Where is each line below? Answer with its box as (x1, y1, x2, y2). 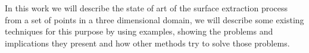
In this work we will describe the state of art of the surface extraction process (5, 2, 288, 14)
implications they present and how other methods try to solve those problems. (5, 36, 290, 49)
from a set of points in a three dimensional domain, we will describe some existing (5, 13, 304, 26)
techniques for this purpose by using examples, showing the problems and (5, 25, 273, 38)
